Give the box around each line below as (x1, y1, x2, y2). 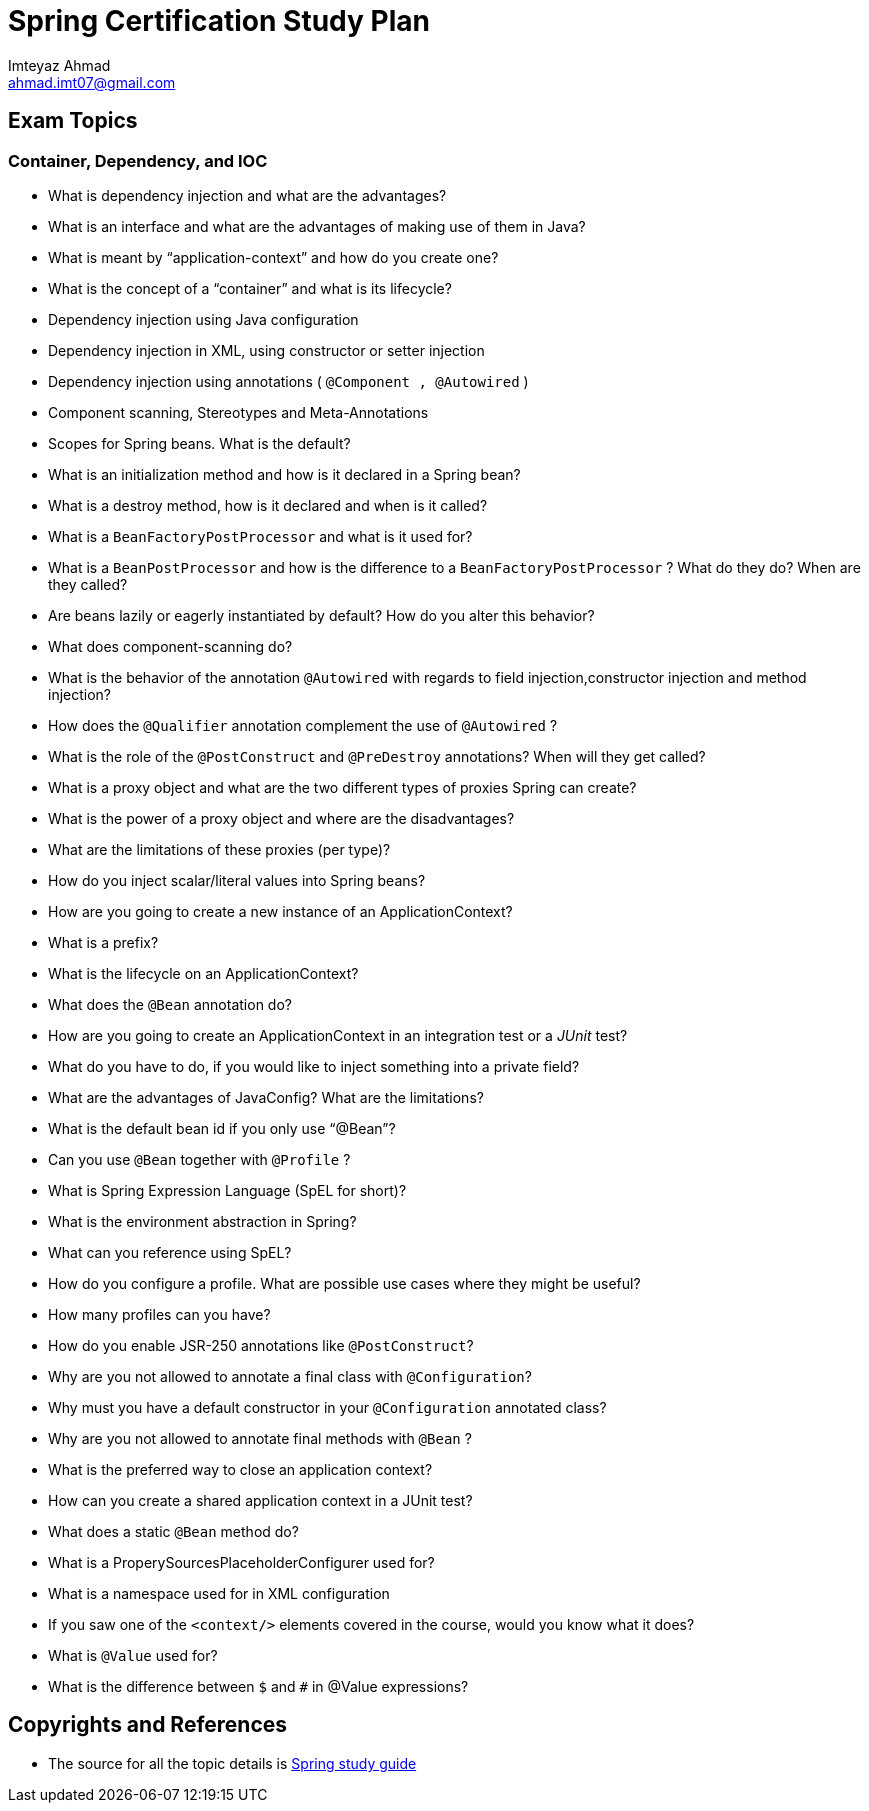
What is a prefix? (48, 933, 159, 951)
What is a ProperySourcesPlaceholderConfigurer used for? (48, 1553, 435, 1571)
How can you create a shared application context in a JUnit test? (48, 1491, 473, 1509)
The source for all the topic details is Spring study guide (48, 1754, 417, 1772)
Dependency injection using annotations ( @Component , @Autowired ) (48, 372, 529, 390)
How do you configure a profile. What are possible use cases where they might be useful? (48, 1274, 641, 1292)
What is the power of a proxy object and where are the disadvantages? (48, 809, 515, 827)
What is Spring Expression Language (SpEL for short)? (48, 1181, 407, 1199)
